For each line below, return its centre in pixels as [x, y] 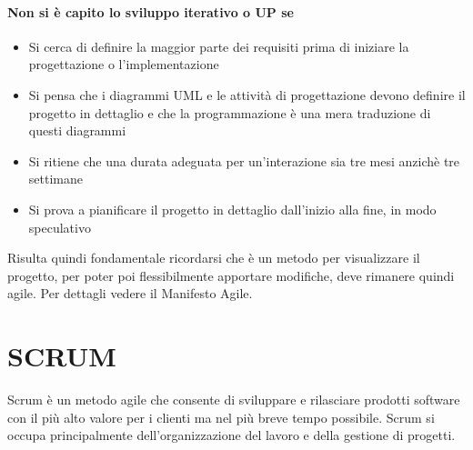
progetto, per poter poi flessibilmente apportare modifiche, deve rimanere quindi [231, 275]
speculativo [60, 227]
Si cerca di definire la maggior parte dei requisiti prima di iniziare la [219, 46]
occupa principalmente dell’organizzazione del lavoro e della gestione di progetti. [231, 435]
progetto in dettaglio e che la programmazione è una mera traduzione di [230, 112]
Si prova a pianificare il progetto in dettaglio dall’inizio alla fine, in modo [232, 209]
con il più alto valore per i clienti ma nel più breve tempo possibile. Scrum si [221, 417]
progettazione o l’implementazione [124, 64]
